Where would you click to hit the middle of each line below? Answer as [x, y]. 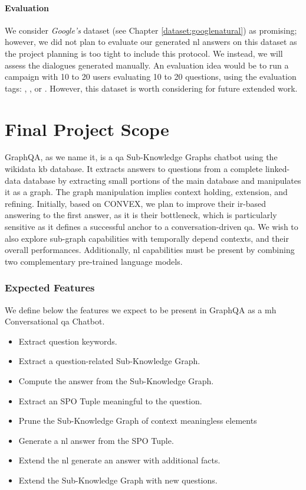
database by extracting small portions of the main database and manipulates [162, 180]
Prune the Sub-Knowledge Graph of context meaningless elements [138, 421]
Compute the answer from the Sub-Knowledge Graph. [116, 381]
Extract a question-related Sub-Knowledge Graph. [109, 361]
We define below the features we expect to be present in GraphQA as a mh [141, 309]
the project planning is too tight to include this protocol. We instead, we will [144, 53]
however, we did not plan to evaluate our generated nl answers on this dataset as [151, 42]
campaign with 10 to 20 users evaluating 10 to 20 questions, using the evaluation [151, 77]
